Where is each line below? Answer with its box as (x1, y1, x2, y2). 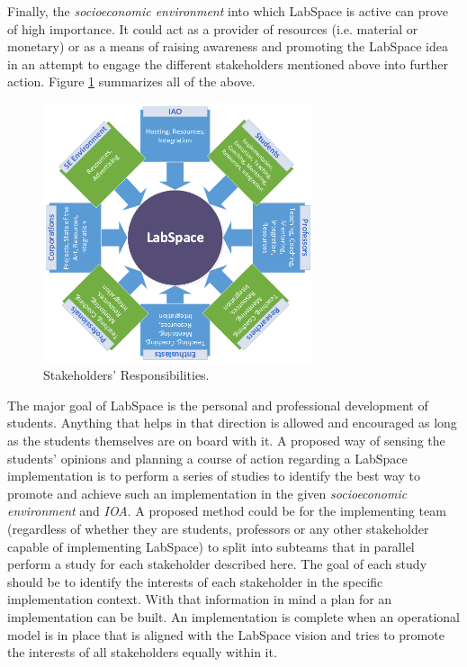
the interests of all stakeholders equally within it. (7, 643, 277, 662)
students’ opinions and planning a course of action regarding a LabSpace (7, 448, 408, 467)
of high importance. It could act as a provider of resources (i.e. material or (7, 19, 418, 38)
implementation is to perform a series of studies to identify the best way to (7, 466, 421, 485)
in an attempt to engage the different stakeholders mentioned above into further (7, 54, 448, 73)
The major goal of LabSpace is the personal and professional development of (7, 395, 428, 414)
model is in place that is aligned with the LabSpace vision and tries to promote (7, 625, 445, 644)
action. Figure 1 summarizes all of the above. (7, 72, 256, 91)
